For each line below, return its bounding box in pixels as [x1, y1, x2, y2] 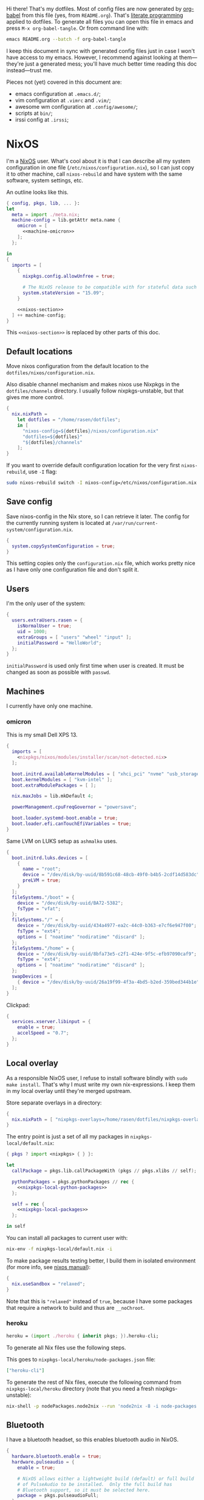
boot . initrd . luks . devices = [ [12, 855, 88, 861]
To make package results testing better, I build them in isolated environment [6, 1257, 196, 1264]
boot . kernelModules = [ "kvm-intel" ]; [12, 776, 113, 783]
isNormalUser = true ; [17, 623, 72, 629]
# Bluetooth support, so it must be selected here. [17, 1487, 151, 1493]
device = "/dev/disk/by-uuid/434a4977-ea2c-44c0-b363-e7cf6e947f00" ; [17, 923, 197, 929]
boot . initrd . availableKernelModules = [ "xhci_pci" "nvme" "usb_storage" [12, 771, 202, 777]
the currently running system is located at [6, 519, 110, 526]
